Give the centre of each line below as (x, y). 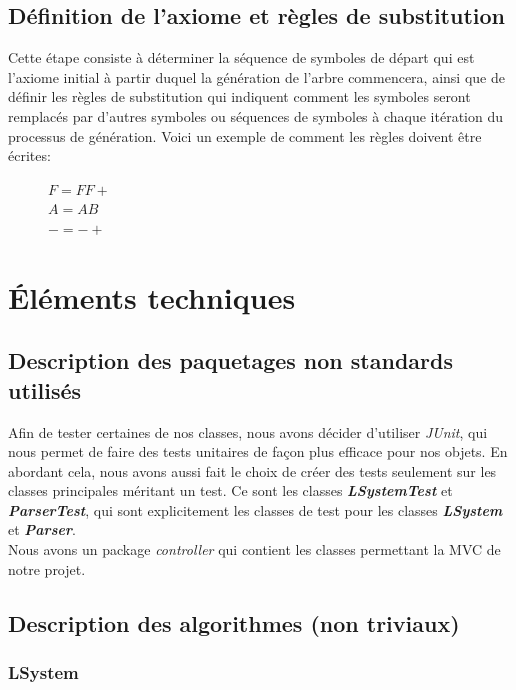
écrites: (29, 155)
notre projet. (47, 568)
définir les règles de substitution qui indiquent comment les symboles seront (239, 96)
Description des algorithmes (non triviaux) (234, 622)
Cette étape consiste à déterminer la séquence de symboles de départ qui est (241, 57)
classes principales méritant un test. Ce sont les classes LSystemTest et (230, 490)
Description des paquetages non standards (230, 360)
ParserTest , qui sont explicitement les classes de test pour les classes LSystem (255, 509)
